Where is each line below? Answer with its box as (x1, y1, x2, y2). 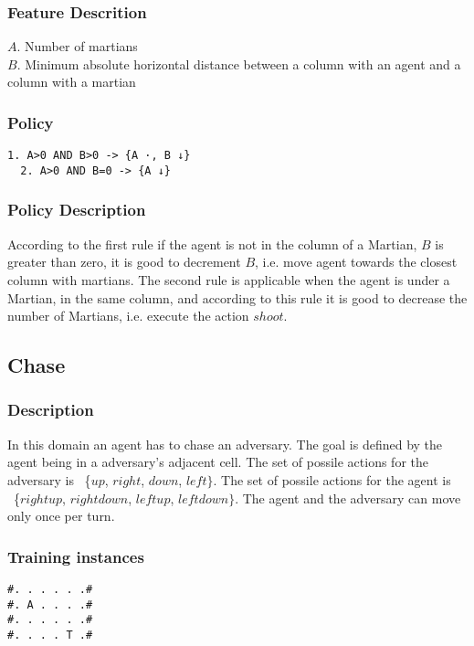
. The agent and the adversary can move (235, 488, 461, 507)
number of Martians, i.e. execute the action (7, 306, 249, 325)
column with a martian (7, 72, 136, 91)
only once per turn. (7, 506, 115, 525)
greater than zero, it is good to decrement (7, 252, 241, 271)
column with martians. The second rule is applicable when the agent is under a (7, 270, 450, 289)
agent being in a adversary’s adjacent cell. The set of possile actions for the (7, 452, 428, 471)
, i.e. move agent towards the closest (255, 252, 458, 271)
